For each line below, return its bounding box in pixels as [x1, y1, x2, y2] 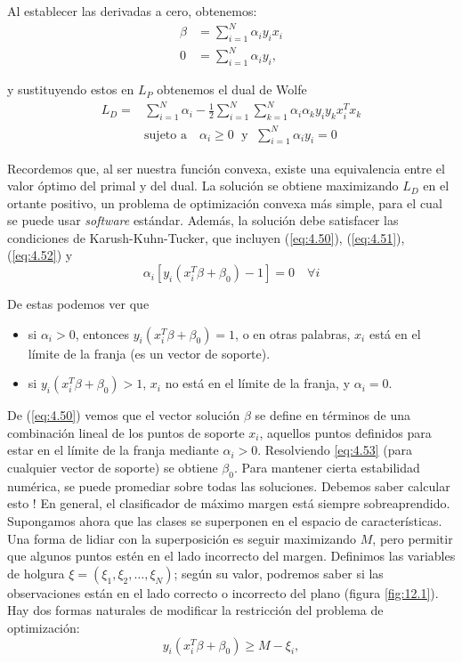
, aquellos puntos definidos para [259, 423, 432, 441]
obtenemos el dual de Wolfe [157, 80, 307, 99]
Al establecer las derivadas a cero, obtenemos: [7, 2, 257, 20]
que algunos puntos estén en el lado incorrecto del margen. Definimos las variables [7, 546, 456, 565]
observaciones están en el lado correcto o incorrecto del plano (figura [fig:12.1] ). [7, 583, 439, 602]
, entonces [75, 324, 130, 343]
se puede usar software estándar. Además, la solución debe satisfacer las [7, 211, 399, 230]
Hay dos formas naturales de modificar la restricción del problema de [7, 601, 384, 619]
